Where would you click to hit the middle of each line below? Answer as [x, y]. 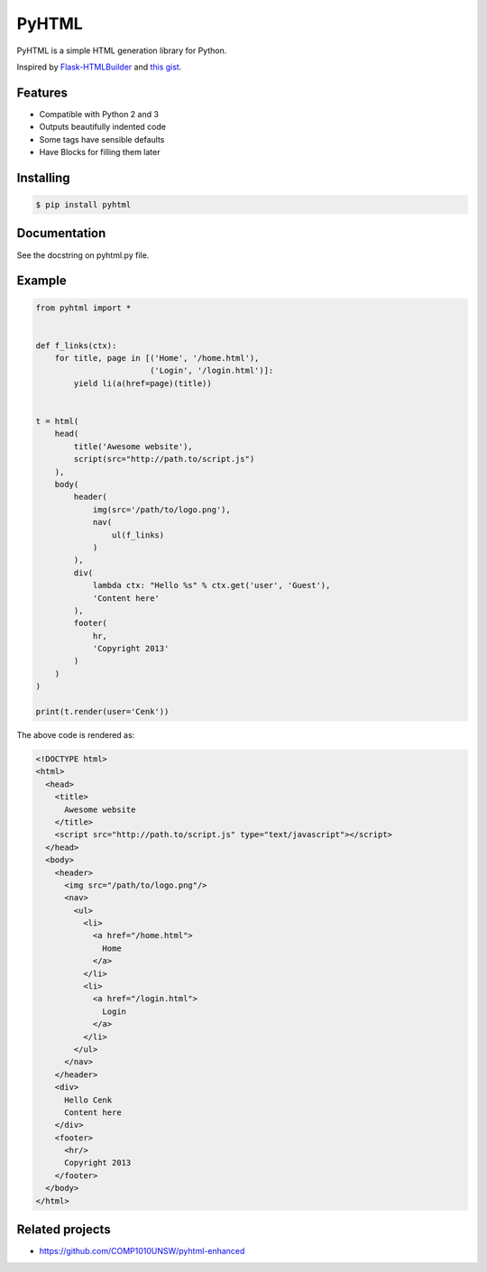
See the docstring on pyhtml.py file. [83, 255]
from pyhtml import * [83, 308]
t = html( [57, 421]
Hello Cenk [88, 1100]
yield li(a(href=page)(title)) [142, 383]
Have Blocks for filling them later [100, 152]
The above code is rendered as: [76, 735]
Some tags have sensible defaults [102, 139]
